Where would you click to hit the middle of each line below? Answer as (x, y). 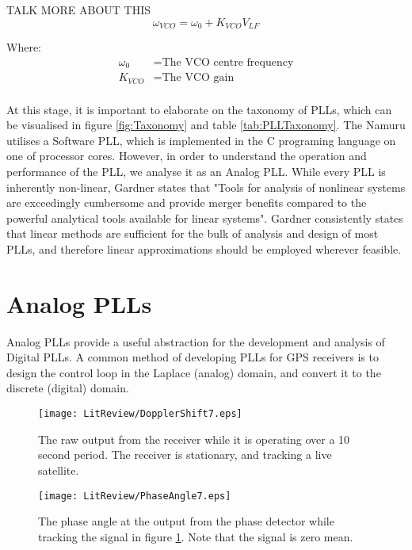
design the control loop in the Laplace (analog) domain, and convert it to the (194, 372)
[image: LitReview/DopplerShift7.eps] (140, 414)
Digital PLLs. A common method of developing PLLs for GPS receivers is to (193, 357)
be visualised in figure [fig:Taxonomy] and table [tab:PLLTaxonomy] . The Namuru (206, 125)
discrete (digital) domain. (68, 388)
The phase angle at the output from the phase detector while (186, 521)
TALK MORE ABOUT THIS (78, 10)
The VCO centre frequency (228, 62)
